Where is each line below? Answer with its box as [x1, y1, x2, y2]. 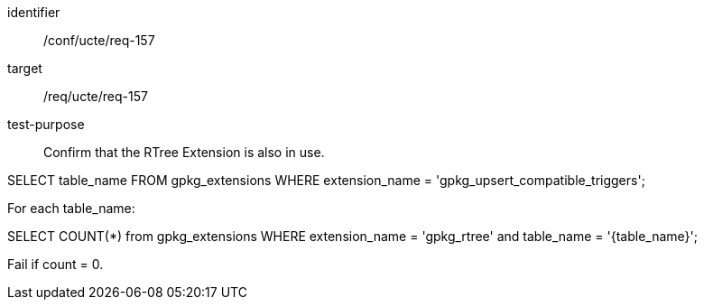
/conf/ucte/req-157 [43, 33, 155, 48]
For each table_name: [7, 200, 135, 216]
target [7, 60, 42, 76]
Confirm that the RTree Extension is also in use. [43, 144, 325, 160]
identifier [7, 5, 60, 20]
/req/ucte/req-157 [43, 88, 148, 104]
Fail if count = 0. [7, 256, 104, 272]
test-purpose [7, 116, 85, 132]
